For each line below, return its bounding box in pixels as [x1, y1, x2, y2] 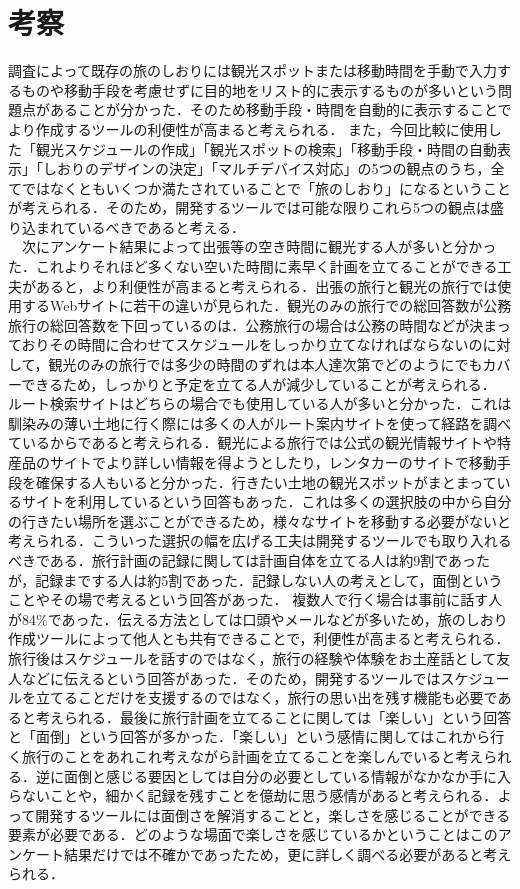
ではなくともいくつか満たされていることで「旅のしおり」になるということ [21, 177, 511, 198]
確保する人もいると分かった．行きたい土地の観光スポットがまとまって [35, 471, 497, 492]
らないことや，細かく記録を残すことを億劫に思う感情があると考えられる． [8, 785, 498, 806]
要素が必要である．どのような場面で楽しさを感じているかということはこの [8, 824, 498, 845]
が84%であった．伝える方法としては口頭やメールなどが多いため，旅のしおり [8, 608, 508, 629]
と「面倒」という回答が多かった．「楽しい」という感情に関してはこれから [8, 726, 491, 747]
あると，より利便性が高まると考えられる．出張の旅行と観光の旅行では [35, 275, 498, 296]
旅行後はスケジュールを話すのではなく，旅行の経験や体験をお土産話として [8, 647, 497, 668]
